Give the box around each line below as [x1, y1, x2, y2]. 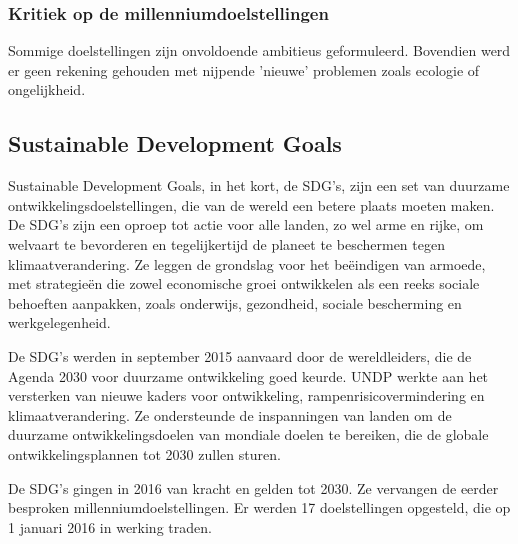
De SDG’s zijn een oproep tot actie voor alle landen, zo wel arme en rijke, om [8, 214, 484, 235]
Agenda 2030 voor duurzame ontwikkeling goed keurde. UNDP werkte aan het [8, 365, 489, 386]
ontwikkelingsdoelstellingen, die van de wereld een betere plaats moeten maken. [8, 194, 495, 215]
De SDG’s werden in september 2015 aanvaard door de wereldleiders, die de [8, 345, 472, 366]
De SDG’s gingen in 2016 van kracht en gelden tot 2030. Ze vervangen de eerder [8, 477, 499, 498]
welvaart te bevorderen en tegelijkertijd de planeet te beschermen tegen [8, 233, 445, 254]
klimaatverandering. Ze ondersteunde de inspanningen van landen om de [8, 404, 452, 425]
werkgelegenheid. [8, 312, 111, 333]
